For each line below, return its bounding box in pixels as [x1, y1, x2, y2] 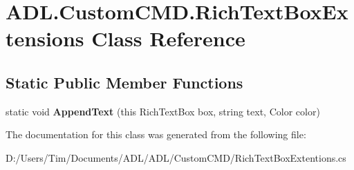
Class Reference [91, 24, 245, 53]
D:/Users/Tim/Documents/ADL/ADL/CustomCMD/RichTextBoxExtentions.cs [6, 150, 346, 164]
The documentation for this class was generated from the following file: [6, 127, 306, 142]
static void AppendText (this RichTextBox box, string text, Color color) [6, 104, 320, 118]
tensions [6, 24, 84, 53]
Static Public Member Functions [6, 71, 243, 93]
